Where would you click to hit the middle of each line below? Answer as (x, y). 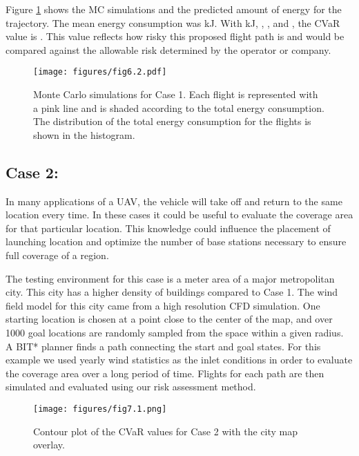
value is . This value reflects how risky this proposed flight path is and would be (175, 36)
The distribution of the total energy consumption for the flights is (172, 121)
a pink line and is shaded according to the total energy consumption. (179, 107)
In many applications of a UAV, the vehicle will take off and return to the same (174, 201)
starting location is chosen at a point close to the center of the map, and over (169, 319)
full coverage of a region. (57, 255)
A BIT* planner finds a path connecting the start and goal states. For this (163, 346)
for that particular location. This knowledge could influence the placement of (168, 228)
